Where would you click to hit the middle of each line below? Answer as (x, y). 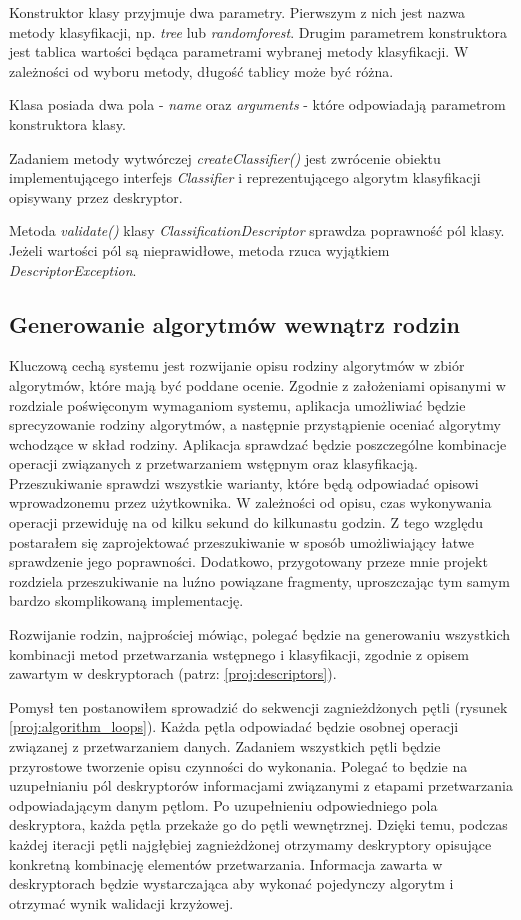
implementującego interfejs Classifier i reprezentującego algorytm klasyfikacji (245, 177)
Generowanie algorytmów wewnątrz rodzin (234, 323)
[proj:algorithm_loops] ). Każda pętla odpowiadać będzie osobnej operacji (234, 726)
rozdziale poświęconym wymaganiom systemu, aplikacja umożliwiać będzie (237, 404)
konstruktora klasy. (67, 123)
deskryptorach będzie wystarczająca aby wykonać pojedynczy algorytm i (231, 883)
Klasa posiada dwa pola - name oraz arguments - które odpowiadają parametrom (257, 104)
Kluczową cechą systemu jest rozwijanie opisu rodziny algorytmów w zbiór (237, 365)
